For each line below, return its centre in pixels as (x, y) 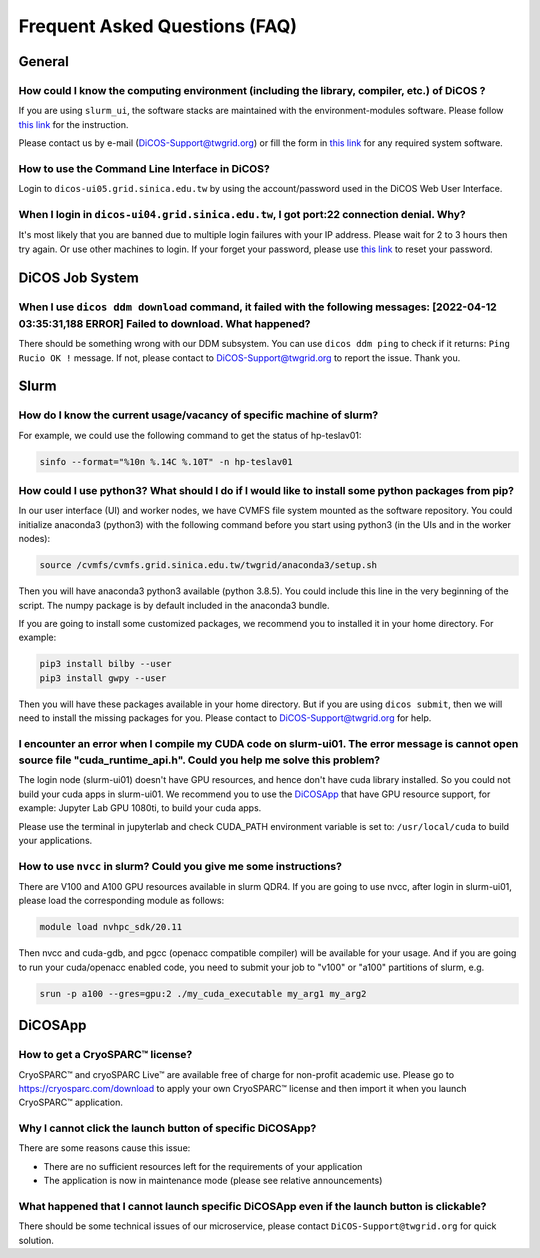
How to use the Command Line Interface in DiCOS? (144, 168)
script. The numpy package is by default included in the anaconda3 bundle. (174, 605)
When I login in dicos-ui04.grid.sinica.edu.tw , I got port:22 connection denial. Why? (242, 214)
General (44, 61)
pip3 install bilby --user (105, 664)
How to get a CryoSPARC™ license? (105, 1055)
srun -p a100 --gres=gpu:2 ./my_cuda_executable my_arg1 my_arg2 (203, 993)
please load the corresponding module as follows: (121, 901)
